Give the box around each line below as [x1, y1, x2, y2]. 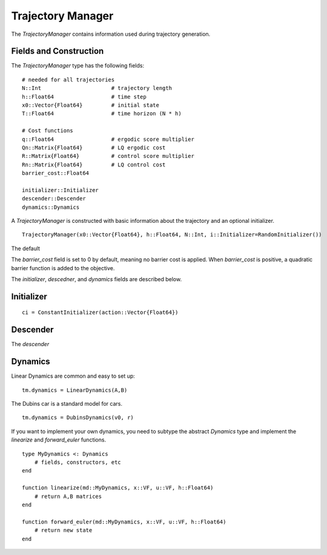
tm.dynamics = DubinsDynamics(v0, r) [22, 414, 134, 421]
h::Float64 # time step [22, 93, 147, 100]
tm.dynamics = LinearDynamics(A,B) [22, 386, 128, 393]
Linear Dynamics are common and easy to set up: [11, 372, 136, 380]
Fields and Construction [11, 46, 104, 56]
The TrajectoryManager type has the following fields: [11, 62, 145, 69]
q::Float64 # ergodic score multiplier [22, 135, 195, 143]
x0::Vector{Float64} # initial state [22, 102, 160, 109]
